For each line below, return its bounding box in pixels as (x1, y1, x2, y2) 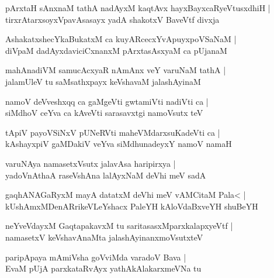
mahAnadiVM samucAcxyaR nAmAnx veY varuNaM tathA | (5, 64, 226, 76)
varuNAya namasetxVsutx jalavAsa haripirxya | (5, 157, 176, 169)
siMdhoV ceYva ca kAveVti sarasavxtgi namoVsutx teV (5, 107, 203, 119)
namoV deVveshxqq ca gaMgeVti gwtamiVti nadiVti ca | (5, 95, 209, 107)
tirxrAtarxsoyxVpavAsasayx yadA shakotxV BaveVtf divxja (5, 13, 220, 25)
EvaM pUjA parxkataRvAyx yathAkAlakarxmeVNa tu (5, 262, 202, 274)
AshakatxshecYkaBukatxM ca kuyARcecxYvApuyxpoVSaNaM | (5, 33, 237, 45)
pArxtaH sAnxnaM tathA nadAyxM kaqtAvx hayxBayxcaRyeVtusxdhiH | (5, 2, 270, 13)
